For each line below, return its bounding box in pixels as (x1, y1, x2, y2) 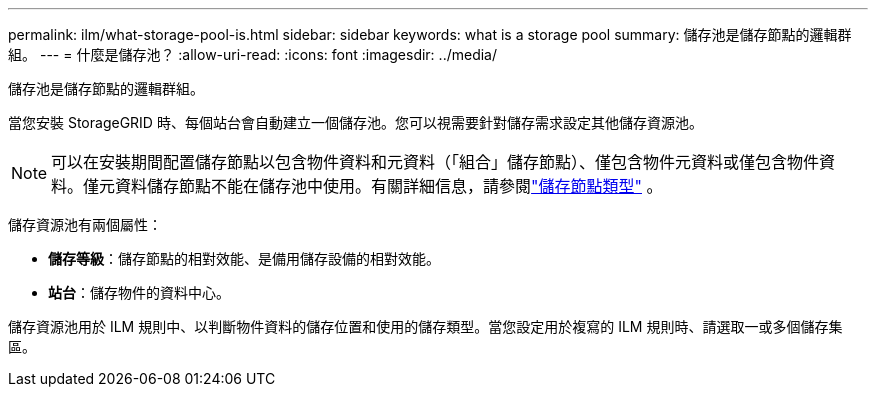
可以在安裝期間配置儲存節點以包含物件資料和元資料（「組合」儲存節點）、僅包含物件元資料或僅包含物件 (51, 152, 820, 172)
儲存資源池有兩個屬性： (8, 216, 162, 233)
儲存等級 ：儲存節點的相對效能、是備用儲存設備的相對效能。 (48, 250, 440, 267)
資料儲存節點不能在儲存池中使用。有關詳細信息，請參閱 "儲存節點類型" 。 (115, 176, 663, 196)
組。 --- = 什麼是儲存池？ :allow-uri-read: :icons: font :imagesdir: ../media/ (8, 46, 498, 63)
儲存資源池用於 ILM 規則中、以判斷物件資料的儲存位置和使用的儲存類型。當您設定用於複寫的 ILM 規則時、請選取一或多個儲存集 (8, 318, 843, 335)
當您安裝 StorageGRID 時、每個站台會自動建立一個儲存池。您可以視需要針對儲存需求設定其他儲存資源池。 (8, 114, 703, 131)
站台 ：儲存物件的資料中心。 (48, 284, 230, 301)
